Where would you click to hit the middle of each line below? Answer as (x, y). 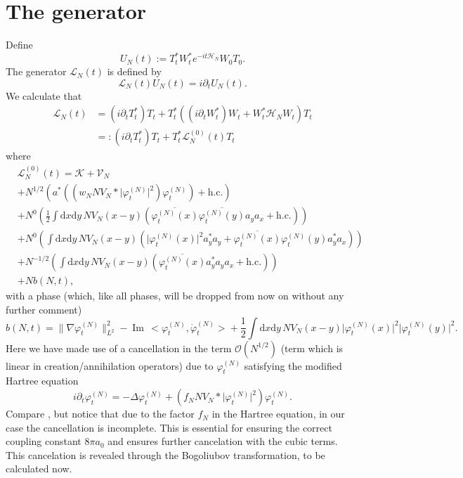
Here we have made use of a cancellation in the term (119, 348)
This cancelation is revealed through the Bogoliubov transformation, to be (165, 454)
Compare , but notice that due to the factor (100, 414)
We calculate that (44, 95)
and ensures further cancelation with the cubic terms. (223, 441)
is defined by (134, 71)
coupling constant (44, 441)
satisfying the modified (293, 365)
